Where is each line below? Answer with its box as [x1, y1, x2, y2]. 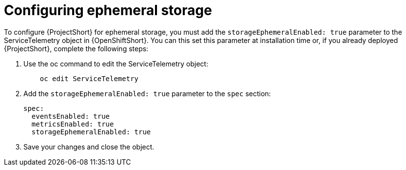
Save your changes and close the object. [23, 142, 155, 151]
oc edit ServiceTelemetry [39, 74, 139, 83]
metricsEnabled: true [31, 120, 114, 128]
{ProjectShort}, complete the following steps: [4, 44, 149, 53]
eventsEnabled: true [31, 112, 110, 120]
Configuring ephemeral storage [4, 2, 212, 19]
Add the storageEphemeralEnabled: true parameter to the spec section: [23, 89, 271, 98]
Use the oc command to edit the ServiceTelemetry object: [23, 59, 209, 68]
